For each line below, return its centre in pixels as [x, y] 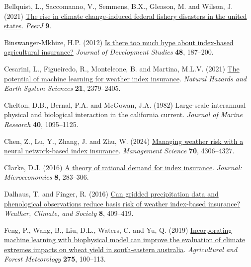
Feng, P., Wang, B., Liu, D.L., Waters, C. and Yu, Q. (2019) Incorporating [118, 230]
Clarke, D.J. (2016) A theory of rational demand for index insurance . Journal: [123, 167]
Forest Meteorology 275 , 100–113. [55, 259]
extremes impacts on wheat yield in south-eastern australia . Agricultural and [121, 249]
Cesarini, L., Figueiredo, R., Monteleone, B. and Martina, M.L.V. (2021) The [122, 68]
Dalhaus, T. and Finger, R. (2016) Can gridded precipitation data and [111, 193]
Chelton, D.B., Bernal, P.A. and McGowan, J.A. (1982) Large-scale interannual [125, 104]
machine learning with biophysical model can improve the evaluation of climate [125, 239]
